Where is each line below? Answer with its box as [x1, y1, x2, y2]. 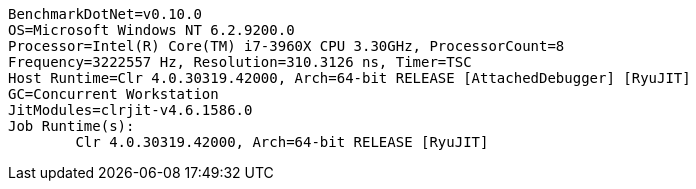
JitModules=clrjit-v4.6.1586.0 [8, 102, 253, 118]
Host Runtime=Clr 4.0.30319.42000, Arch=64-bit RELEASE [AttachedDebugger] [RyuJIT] [8, 70, 691, 86]
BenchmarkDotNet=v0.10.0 [8, 6, 202, 22]
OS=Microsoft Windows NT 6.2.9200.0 [8, 22, 295, 38]
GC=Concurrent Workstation [8, 86, 219, 102]
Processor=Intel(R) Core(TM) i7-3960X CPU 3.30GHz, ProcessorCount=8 [8, 38, 565, 54]
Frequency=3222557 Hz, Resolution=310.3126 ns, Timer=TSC [8, 54, 472, 70]
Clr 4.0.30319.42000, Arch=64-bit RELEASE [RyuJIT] [75, 134, 489, 150]
